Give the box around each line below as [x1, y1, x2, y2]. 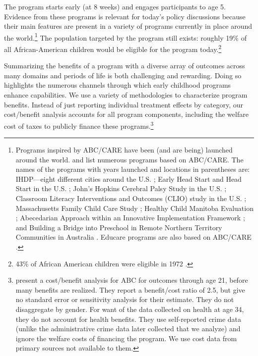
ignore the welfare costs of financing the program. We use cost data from [15, 333, 237, 343]
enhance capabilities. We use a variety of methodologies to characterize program [4, 90, 248, 100]
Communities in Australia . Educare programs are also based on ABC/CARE [15, 232, 252, 242]
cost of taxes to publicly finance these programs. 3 [4, 119, 154, 131]
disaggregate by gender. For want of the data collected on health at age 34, [15, 304, 244, 314]
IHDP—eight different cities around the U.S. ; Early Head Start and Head [15, 173, 242, 184]
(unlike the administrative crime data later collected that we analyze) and [15, 323, 241, 334]
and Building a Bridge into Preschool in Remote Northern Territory [15, 222, 222, 232]
